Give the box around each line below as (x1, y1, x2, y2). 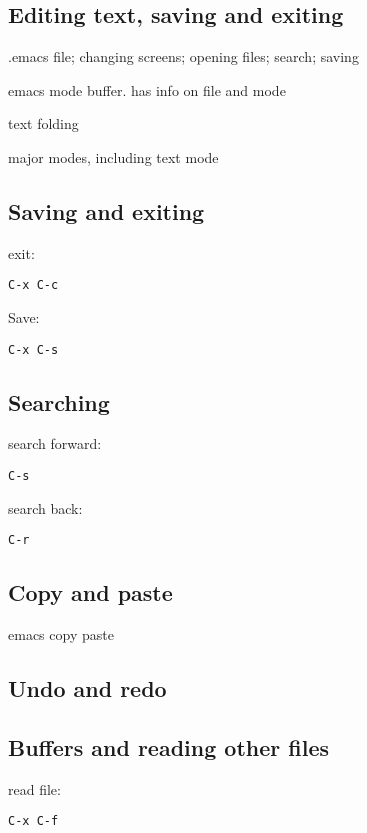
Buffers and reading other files (8, 731, 329, 762)
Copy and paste (8, 577, 173, 608)
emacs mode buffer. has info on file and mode (8, 79, 286, 100)
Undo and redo (8, 673, 167, 704)
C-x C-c (8, 278, 59, 293)
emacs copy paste (8, 624, 114, 645)
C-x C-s (8, 342, 59, 357)
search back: (8, 497, 83, 518)
